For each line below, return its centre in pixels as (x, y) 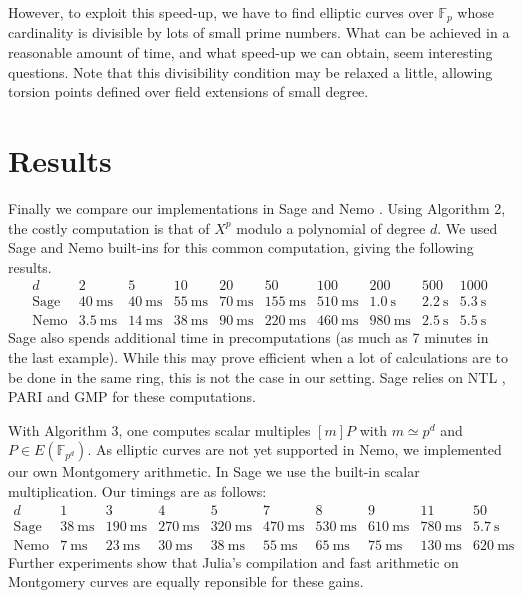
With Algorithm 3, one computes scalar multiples (159, 429)
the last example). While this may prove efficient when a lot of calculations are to (258, 357)
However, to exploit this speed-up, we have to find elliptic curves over (221, 12)
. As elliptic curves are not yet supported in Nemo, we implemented (294, 449)
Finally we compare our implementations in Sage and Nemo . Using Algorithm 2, (257, 207)
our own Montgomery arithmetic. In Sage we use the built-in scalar (214, 471)
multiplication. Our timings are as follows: (137, 490)
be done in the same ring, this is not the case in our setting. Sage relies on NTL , (257, 376)
